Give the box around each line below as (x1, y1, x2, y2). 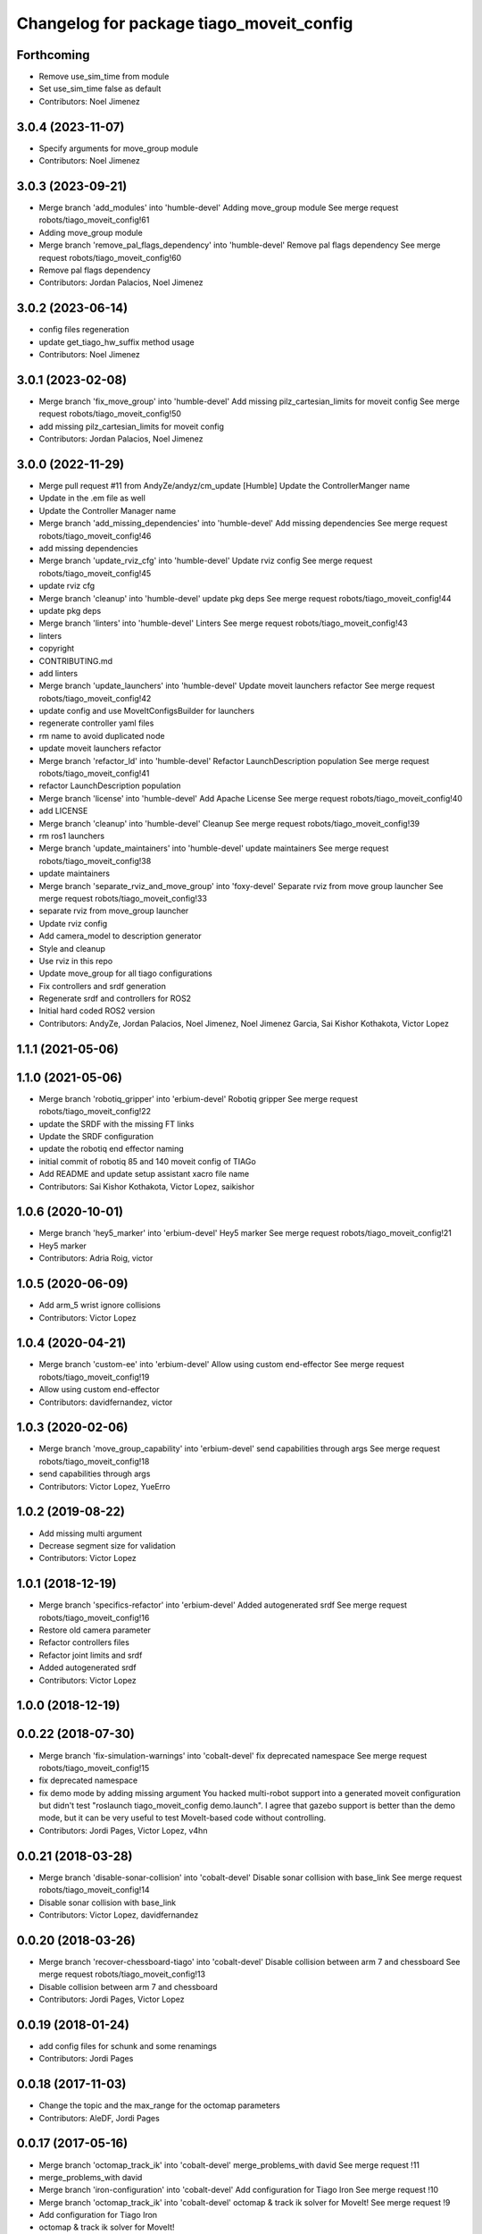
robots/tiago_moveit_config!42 (38, 693, 152, 703)
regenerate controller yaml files (38, 718, 154, 728)
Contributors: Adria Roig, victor (38, 1253, 154, 1264)
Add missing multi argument (38, 1528, 143, 1539)
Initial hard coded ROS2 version (38, 1005, 155, 1016)
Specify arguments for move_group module (38, 143, 199, 154)
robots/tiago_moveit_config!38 (38, 855, 152, 866)
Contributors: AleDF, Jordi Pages (38, 2112, 160, 2123)
